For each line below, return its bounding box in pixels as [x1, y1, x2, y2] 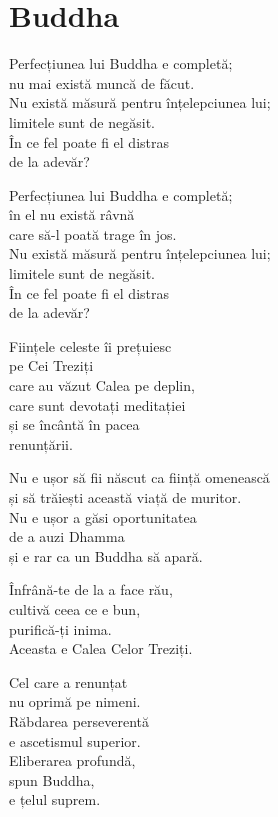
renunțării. [9, 433, 73, 454]
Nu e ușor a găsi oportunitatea [9, 506, 197, 527]
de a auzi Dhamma [9, 526, 125, 547]
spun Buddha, [9, 769, 95, 790]
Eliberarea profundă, [9, 750, 136, 771]
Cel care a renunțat [9, 671, 128, 692]
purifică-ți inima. [9, 618, 112, 639]
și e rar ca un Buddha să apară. [9, 545, 203, 566]
